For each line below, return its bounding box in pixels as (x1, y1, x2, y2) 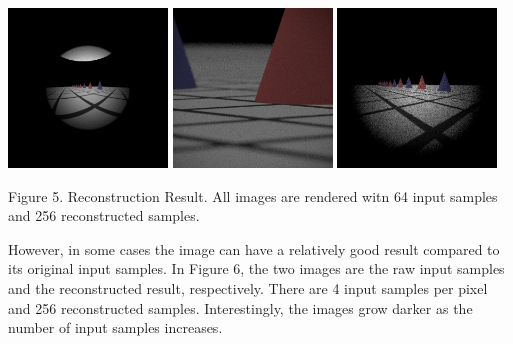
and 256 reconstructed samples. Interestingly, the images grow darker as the (8, 297, 473, 318)
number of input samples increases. (8, 317, 223, 338)
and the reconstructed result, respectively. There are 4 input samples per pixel (8, 277, 488, 298)
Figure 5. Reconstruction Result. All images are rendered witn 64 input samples (8, 185, 498, 206)
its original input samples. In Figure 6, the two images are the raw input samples (8, 258, 505, 279)
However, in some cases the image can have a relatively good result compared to (8, 238, 500, 259)
